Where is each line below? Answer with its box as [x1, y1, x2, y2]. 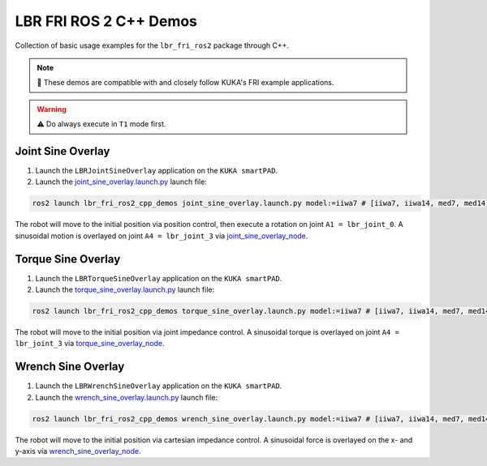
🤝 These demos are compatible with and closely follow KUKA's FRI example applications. [37, 78, 334, 88]
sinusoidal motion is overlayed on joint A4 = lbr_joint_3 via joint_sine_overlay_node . [15, 231, 308, 241]
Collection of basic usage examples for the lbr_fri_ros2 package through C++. [15, 41, 290, 50]
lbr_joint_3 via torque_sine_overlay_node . [15, 339, 166, 348]
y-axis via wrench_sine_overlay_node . [15, 447, 141, 456]
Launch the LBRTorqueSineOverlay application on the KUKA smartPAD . [35, 273, 282, 283]
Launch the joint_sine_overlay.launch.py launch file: [35, 177, 207, 186]
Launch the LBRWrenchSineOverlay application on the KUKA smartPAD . [35, 381, 282, 391]
